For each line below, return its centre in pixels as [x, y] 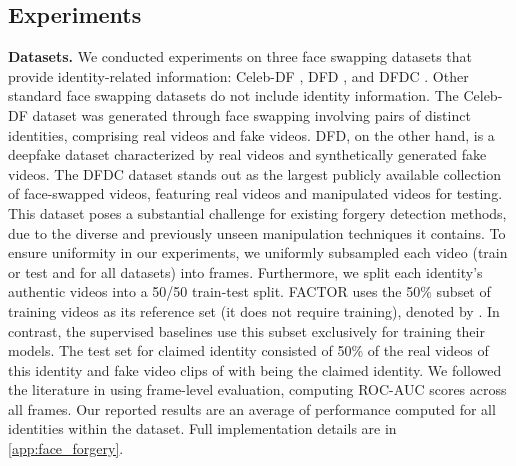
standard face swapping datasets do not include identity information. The [233, 95]
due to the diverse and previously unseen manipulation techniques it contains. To [257, 232]
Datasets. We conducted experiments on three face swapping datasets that [240, 56]
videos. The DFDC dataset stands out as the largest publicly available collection [255, 173]
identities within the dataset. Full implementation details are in [202, 428]
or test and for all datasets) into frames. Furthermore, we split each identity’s [245, 271]
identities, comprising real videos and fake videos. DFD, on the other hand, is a [251, 134]
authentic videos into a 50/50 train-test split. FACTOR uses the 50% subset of [249, 291]
